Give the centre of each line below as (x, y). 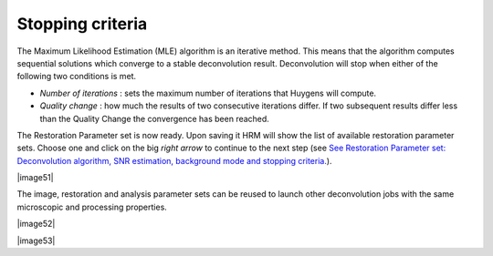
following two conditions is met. (77, 77)
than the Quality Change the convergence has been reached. (154, 118)
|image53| (36, 241)
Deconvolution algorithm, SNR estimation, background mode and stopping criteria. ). (174, 160)
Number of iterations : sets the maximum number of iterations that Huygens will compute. (208, 93)
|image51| (35, 178)
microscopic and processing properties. (92, 207)
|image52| (36, 224)
